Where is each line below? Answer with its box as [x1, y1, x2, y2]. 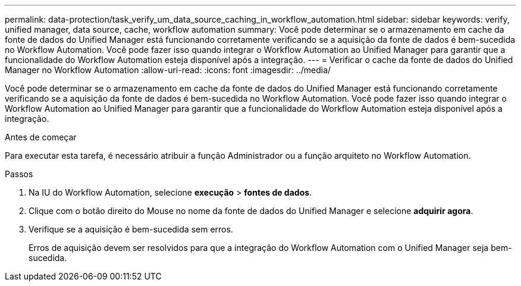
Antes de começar [5, 132, 77, 142]
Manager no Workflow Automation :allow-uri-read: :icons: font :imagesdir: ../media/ [5, 65, 331, 75]
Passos [5, 169, 33, 179]
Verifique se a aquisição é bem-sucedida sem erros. [29, 224, 233, 234]
